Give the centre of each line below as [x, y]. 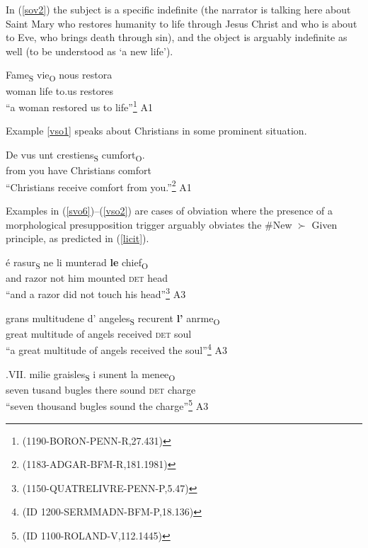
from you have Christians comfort [79, 170]
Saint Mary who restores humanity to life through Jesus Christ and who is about [182, 23]
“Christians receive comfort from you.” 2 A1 [99, 185]
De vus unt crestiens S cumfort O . [75, 155]
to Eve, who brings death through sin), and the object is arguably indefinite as [177, 37]
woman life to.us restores [59, 90]
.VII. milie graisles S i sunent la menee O [91, 375]
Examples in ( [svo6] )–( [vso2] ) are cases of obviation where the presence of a [169, 210]
